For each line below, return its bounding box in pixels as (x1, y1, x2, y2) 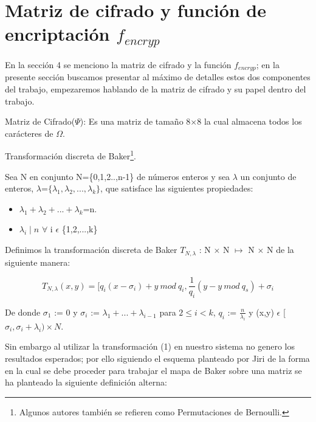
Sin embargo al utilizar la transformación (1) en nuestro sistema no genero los (5, 340, 295, 353)
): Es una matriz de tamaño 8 (80, 115, 191, 128)
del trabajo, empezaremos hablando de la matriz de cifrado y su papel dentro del (5, 83, 306, 95)
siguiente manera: (5, 255, 70, 268)
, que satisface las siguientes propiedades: (100, 182, 253, 195)
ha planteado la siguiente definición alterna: (5, 376, 167, 389)
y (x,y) (249, 305, 274, 318)
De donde (5, 305, 41, 318)
